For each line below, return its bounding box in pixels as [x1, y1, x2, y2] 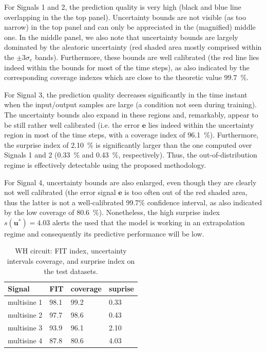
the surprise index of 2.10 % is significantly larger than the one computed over [4, 139, 252, 150]
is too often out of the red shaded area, [124, 187, 248, 198]
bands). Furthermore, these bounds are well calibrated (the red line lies [35, 51, 259, 62]
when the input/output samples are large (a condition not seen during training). [4, 99, 257, 110]
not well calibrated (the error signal [4, 187, 116, 198]
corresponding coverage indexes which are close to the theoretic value [4, 72, 222, 83]
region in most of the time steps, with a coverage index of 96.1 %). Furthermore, [4, 129, 259, 140]
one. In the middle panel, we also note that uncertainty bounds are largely [4, 31, 238, 42]
